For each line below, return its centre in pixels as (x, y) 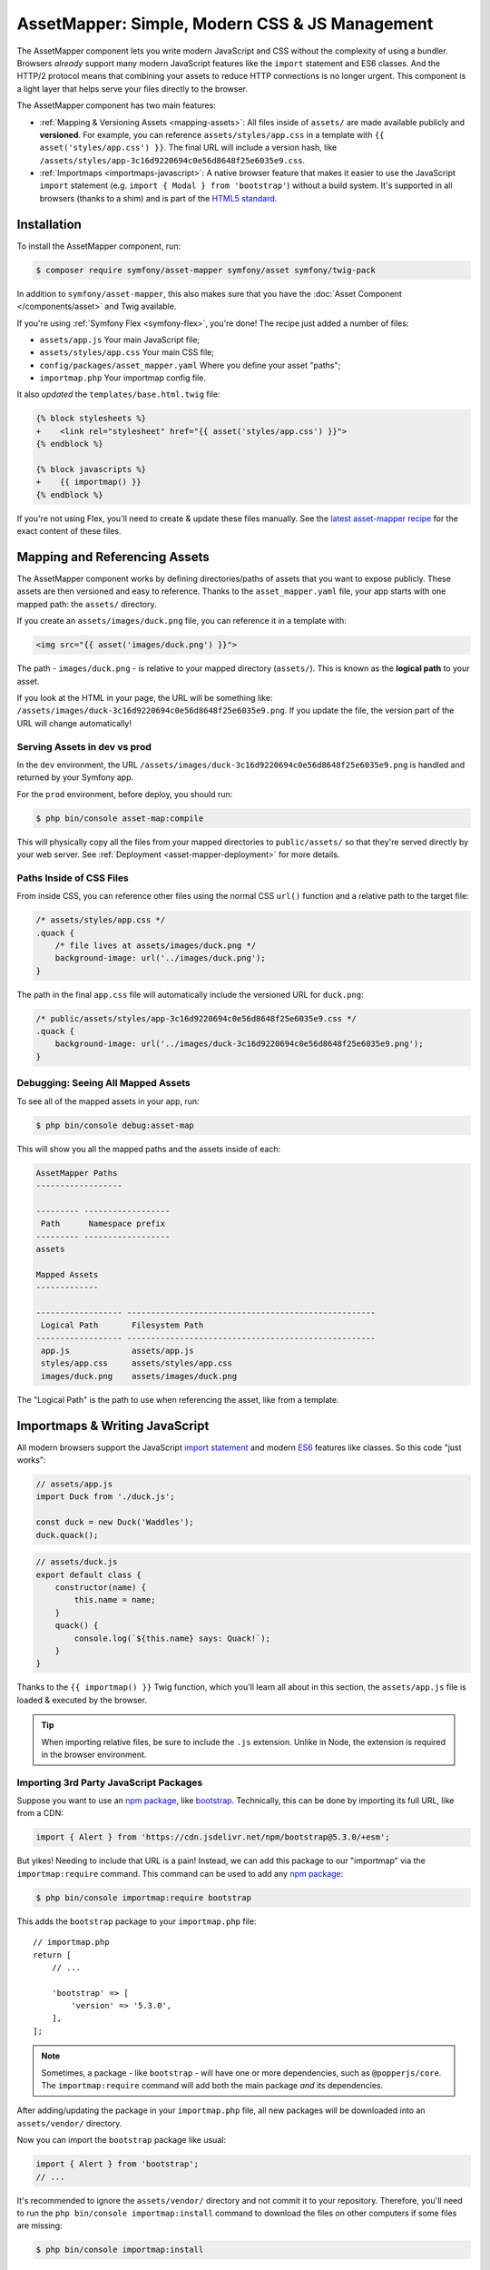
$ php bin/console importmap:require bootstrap (143, 1897)
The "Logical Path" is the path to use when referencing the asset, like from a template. (178, 1399)
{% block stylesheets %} (91, 419)
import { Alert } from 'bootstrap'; (118, 2164)
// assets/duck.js (77, 1562)
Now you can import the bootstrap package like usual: (122, 2140)
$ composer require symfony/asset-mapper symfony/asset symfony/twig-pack (206, 270)
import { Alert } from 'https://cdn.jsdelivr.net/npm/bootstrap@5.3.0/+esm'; (213, 1837)
